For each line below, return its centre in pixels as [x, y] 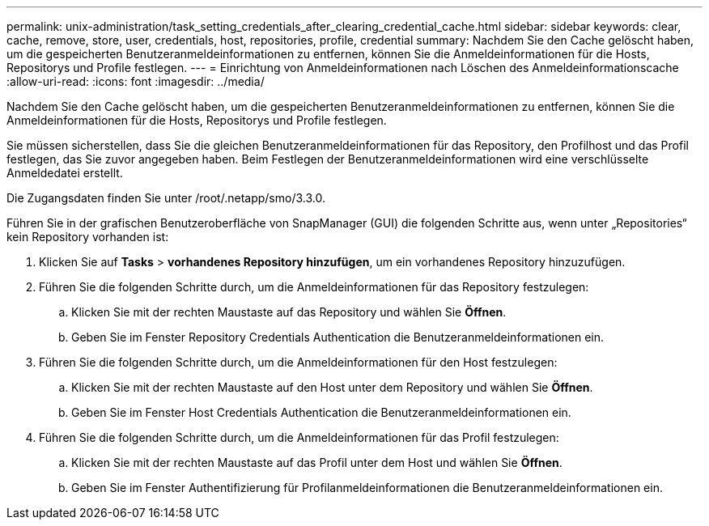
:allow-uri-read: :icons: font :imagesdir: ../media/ [136, 81]
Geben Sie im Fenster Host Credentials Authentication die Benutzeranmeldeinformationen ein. [321, 412]
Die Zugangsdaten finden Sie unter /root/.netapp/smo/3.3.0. [166, 198]
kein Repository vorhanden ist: [88, 237]
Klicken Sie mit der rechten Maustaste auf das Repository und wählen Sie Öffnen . [289, 312]
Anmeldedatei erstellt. [65, 173]
